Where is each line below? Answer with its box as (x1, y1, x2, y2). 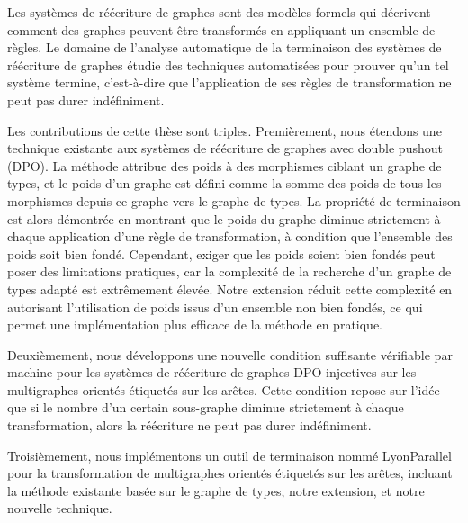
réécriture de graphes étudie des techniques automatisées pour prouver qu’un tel (7, 55, 449, 74)
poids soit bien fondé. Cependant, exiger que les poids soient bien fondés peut (7, 244, 436, 263)
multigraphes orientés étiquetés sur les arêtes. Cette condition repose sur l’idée (7, 380, 440, 399)
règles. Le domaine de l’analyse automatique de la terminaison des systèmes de (7, 38, 442, 57)
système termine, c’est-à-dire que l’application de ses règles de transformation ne (7, 73, 452, 92)
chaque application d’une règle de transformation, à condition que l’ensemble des (7, 227, 453, 246)
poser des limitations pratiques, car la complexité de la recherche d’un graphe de (7, 262, 452, 281)
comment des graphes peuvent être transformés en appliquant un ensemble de (7, 20, 436, 39)
